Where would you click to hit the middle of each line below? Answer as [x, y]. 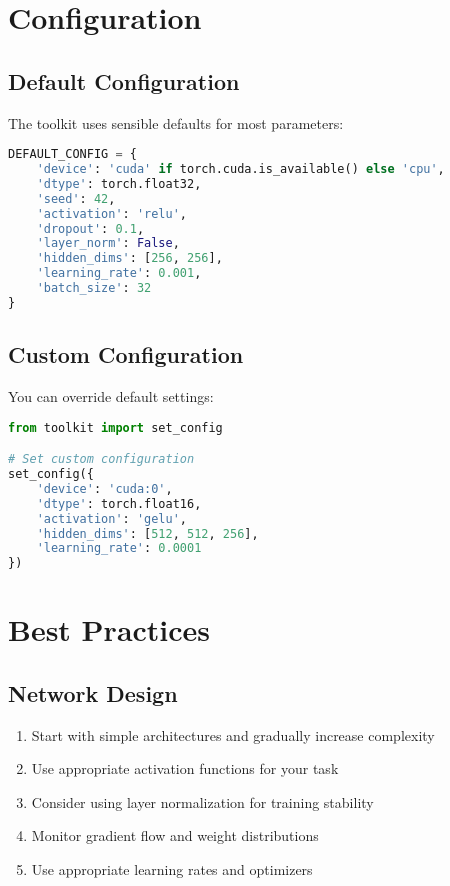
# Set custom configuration [101, 459]
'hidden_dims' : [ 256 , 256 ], [129, 258]
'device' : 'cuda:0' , [104, 488]
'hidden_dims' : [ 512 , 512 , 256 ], [147, 533]
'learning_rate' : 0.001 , [119, 273]
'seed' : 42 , [76, 198]
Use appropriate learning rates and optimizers [172, 869]
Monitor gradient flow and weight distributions [175, 835]
